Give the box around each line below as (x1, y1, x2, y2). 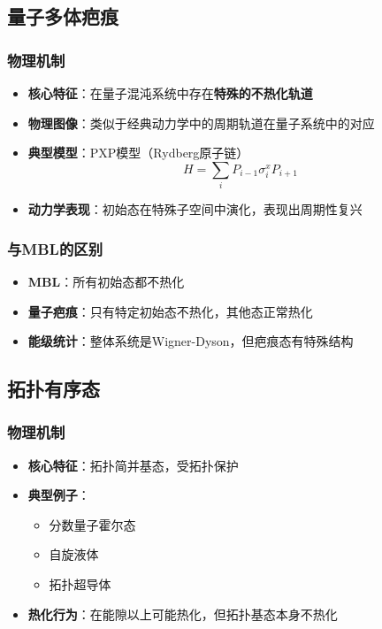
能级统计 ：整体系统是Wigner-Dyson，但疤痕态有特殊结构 (27, 332, 354, 350)
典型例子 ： (27, 486, 90, 504)
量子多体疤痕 (7, 3, 118, 30)
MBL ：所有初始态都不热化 (27, 272, 185, 290)
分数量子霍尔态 (49, 515, 136, 533)
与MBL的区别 (7, 237, 103, 259)
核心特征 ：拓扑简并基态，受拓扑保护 (27, 456, 239, 474)
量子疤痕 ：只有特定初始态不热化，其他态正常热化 (27, 302, 313, 320)
